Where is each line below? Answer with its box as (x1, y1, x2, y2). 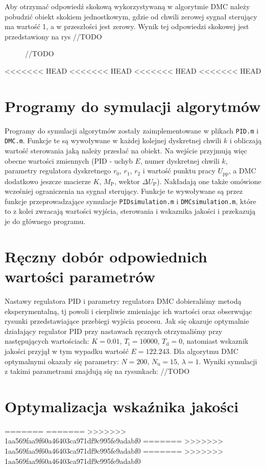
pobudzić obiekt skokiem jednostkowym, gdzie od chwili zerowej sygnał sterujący (5, 11, 257, 21)
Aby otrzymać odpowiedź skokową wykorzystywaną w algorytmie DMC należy (5, 1, 250, 11)
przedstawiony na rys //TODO (5, 31, 102, 41)
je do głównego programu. (5, 216, 86, 227)
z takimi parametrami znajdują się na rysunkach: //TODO (5, 366, 190, 376)
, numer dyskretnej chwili (140, 155, 220, 166)
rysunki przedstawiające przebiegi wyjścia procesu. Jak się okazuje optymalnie (5, 316, 249, 326)
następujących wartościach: (5, 336, 89, 346)
